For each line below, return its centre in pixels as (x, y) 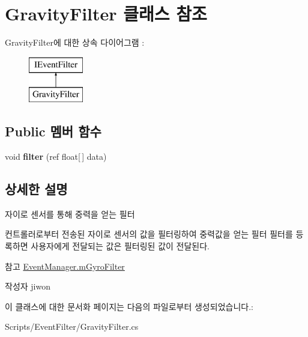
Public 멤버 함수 (53, 131)
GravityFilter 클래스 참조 (106, 14)
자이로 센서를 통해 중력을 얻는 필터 (70, 214)
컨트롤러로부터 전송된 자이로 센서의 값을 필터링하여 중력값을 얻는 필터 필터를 (149, 234)
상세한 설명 (36, 189)
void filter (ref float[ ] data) (56, 156)
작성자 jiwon (28, 286)
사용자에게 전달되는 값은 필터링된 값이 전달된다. (120, 246)
